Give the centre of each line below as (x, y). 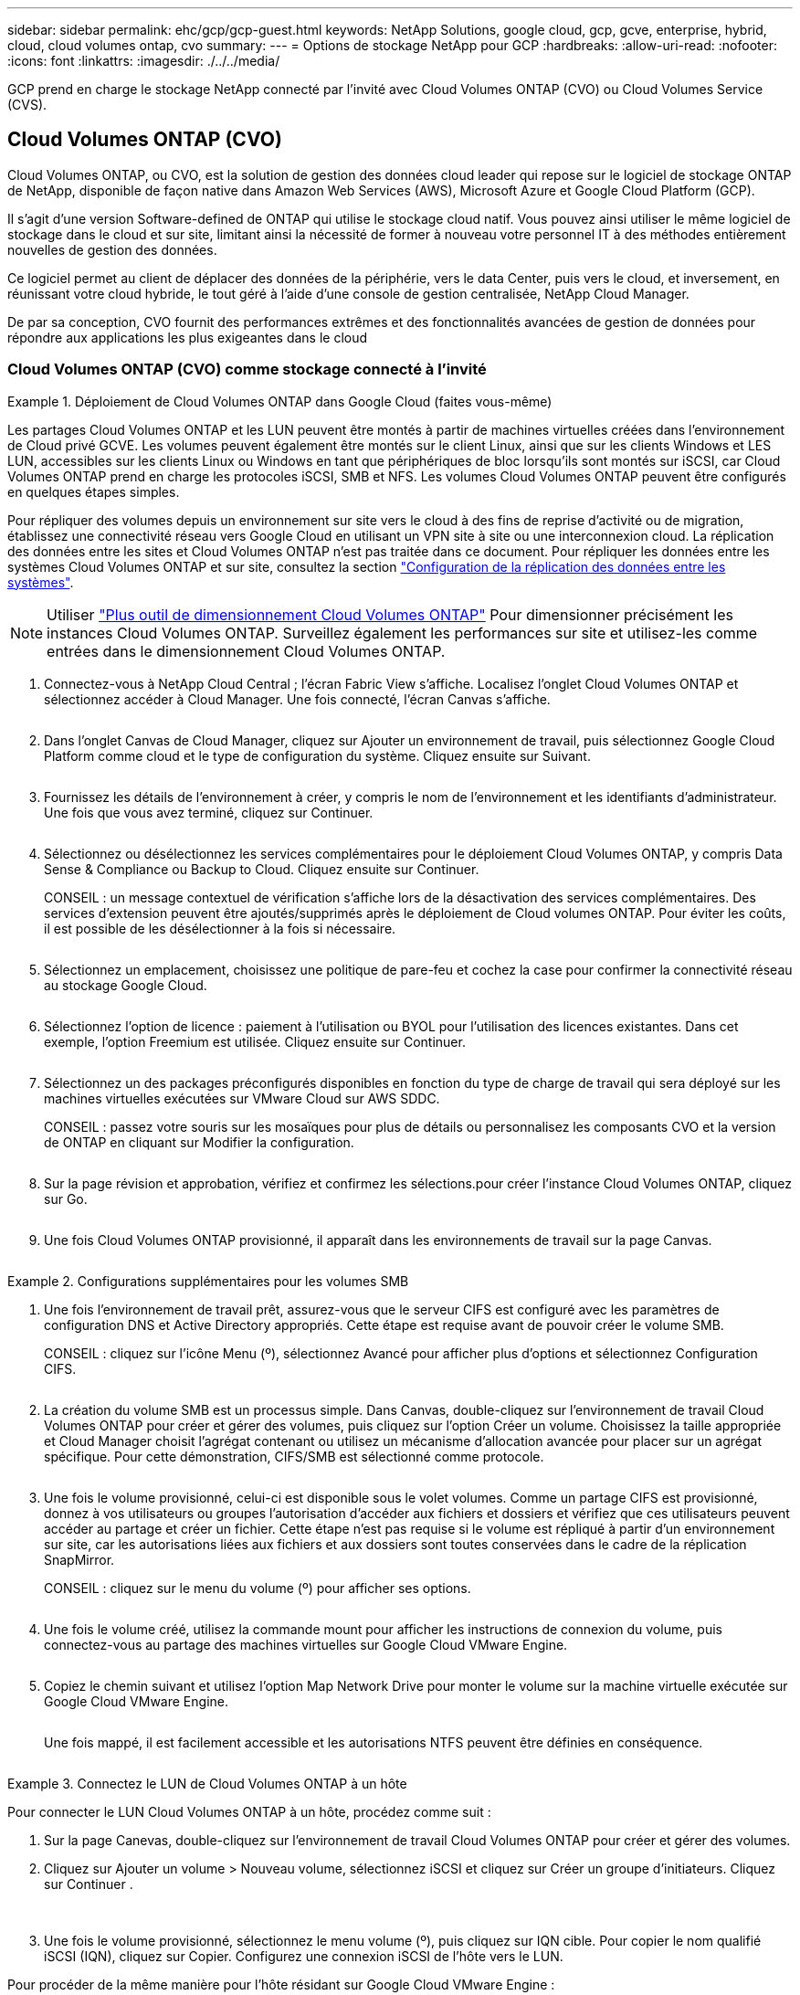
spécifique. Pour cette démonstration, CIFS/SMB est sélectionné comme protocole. (294, 1456)
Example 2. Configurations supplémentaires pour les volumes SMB (208, 1281)
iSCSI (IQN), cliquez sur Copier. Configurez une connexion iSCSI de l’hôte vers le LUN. (304, 1956)
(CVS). (27, 105)
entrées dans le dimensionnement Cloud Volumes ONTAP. (246, 651)
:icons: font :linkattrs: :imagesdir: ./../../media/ (144, 61)
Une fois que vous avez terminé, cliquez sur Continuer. (209, 812)
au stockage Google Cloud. (126, 985)
